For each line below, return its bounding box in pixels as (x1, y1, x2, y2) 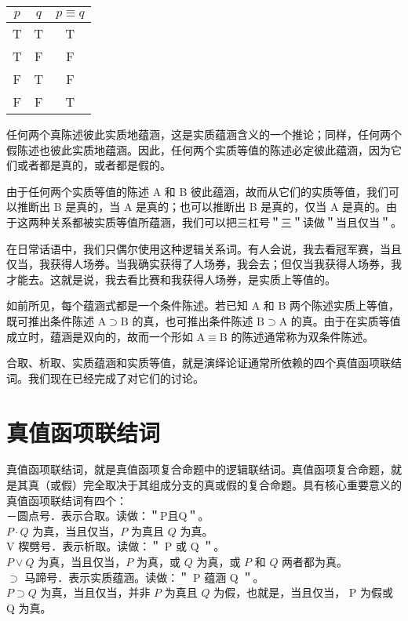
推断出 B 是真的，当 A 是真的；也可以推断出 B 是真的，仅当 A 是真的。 (16, 198, 387, 215)
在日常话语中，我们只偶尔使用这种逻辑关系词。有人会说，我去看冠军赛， (6, 240, 380, 256)
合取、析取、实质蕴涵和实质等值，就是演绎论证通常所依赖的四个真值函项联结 (6, 354, 402, 371)
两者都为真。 (282, 554, 348, 569)
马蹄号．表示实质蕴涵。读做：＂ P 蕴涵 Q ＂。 (24, 568, 264, 585)
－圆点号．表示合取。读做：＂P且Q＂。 (6, 507, 209, 524)
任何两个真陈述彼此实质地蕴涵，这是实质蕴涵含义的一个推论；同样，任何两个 (6, 126, 402, 142)
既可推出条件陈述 (6, 312, 94, 329)
